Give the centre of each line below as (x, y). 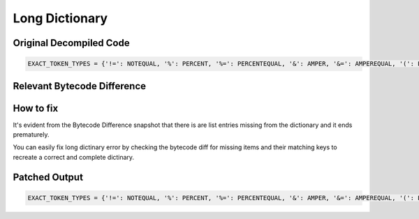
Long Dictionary (60, 18)
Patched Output (48, 177)
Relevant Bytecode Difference (80, 86)
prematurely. (31, 135)
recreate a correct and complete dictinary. (74, 157)
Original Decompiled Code (71, 43)
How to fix (36, 108)
